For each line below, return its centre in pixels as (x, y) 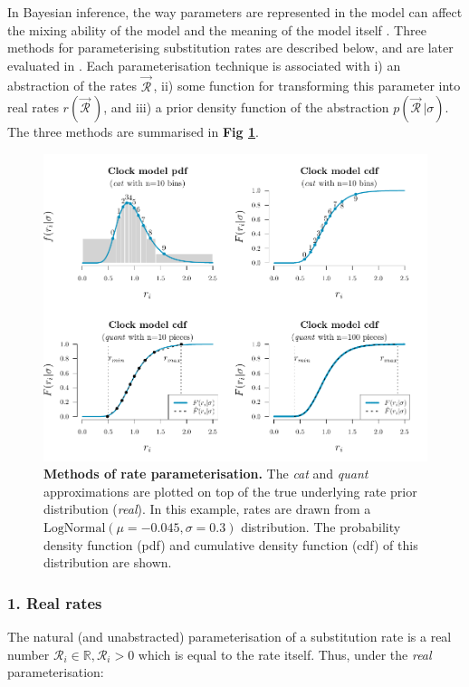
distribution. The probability (321, 527)
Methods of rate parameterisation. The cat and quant (206, 474)
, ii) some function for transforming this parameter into (307, 86)
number (29, 654)
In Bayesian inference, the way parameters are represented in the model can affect (235, 12)
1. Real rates (55, 602)
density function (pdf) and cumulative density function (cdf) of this (231, 544)
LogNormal (75, 529)
